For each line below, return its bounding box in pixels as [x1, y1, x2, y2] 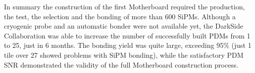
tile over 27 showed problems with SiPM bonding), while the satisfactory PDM [4, 49, 244, 60]
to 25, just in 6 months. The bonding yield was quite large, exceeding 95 [4, 40, 224, 50]
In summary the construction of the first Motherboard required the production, [4, 1, 245, 11]
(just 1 [231, 40, 252, 50]
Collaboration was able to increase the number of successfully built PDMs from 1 [4, 30, 251, 40]
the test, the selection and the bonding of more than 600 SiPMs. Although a [4, 11, 236, 21]
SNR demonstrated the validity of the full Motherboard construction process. [4, 59, 239, 70]
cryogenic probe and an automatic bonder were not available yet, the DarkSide [4, 21, 244, 31]
